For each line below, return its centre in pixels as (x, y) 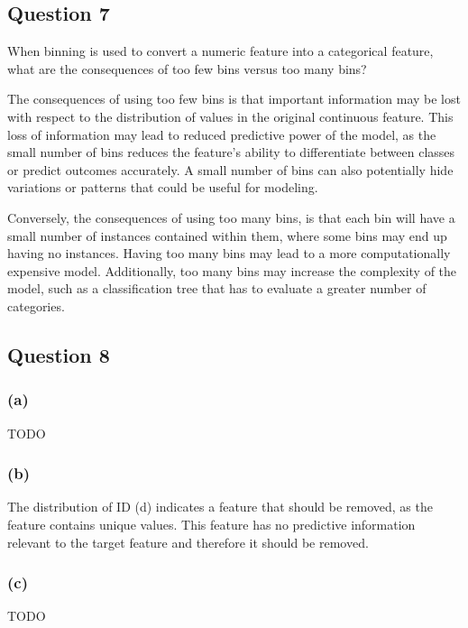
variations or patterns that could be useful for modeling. (163, 187)
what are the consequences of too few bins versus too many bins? (187, 68)
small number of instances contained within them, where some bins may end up (227, 235)
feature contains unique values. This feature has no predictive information (211, 524)
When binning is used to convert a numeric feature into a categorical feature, (220, 51)
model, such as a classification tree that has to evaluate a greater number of (217, 288)
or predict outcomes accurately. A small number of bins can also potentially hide (230, 169)
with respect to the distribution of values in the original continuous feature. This (230, 116)
